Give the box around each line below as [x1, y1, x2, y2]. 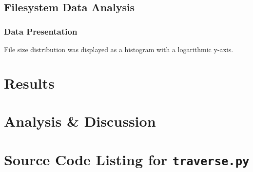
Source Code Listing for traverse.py [4, 149, 250, 169]
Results [4, 73, 55, 93]
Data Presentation [4, 25, 78, 37]
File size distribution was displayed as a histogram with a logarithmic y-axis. [4, 44, 234, 54]
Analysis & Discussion [4, 111, 156, 131]
